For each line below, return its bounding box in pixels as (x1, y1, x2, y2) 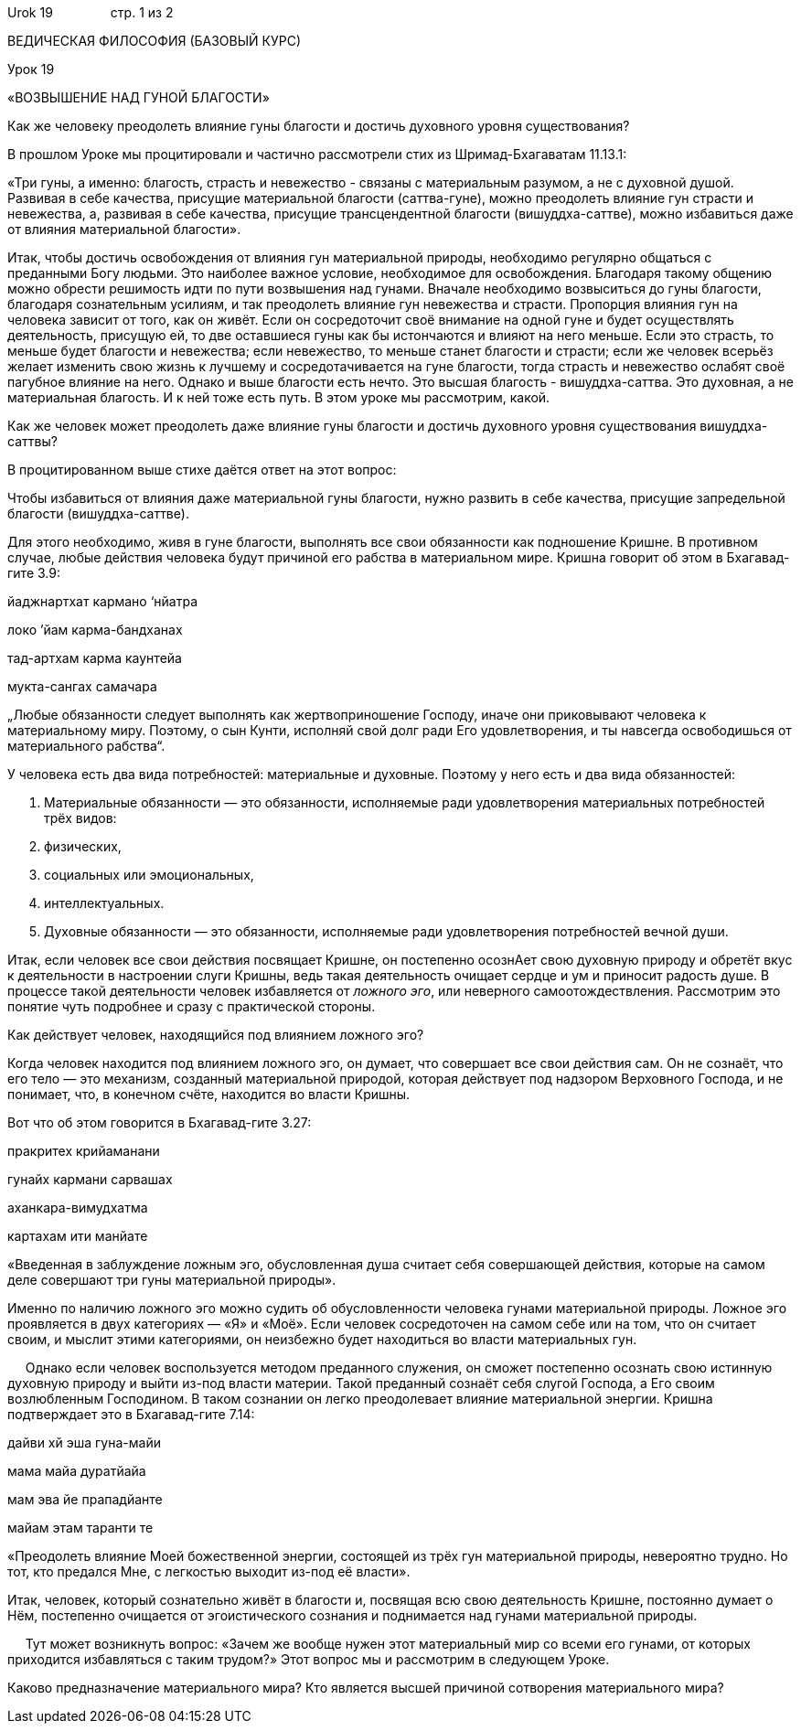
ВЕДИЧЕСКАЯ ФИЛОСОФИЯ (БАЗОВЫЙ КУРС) (7, 33, 302, 48)
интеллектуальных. (44, 895, 165, 911)
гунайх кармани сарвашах (7, 1171, 173, 1187)
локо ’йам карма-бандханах (7, 622, 183, 637)
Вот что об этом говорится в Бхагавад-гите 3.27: (7, 1115, 312, 1130)
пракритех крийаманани (7, 1143, 160, 1159)
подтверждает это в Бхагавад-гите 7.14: (7, 1406, 255, 1422)
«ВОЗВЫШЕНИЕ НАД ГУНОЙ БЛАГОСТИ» (7, 90, 270, 105)
